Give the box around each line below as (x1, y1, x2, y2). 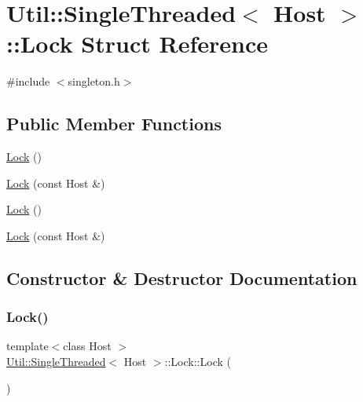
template (6, 338, 49, 354)
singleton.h (68, 73, 120, 90)
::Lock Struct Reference (6, 27, 268, 60)
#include (6, 73, 50, 90)
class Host (63, 338, 112, 354)
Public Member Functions (6, 111, 222, 136)
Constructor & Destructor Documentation (6, 265, 357, 290)
